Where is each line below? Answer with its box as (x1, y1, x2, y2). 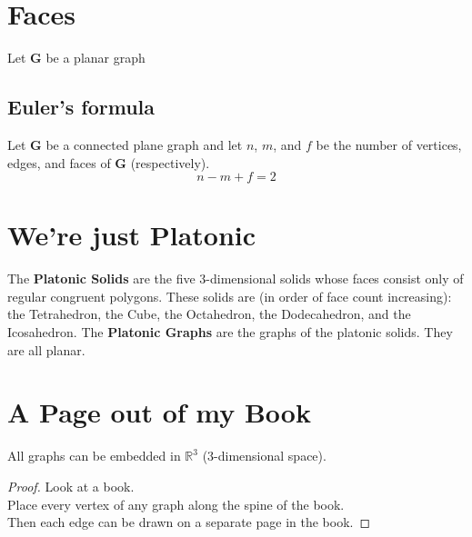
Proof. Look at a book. (7, 476, 135, 495)
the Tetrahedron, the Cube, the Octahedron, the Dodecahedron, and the (7, 304, 411, 323)
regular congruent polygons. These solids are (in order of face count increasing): (7, 286, 452, 305)
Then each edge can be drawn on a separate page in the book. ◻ (7, 512, 371, 532)
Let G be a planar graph (7, 48, 146, 67)
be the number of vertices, (316, 134, 462, 154)
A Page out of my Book (7, 393, 311, 431)
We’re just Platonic (7, 216, 256, 254)
